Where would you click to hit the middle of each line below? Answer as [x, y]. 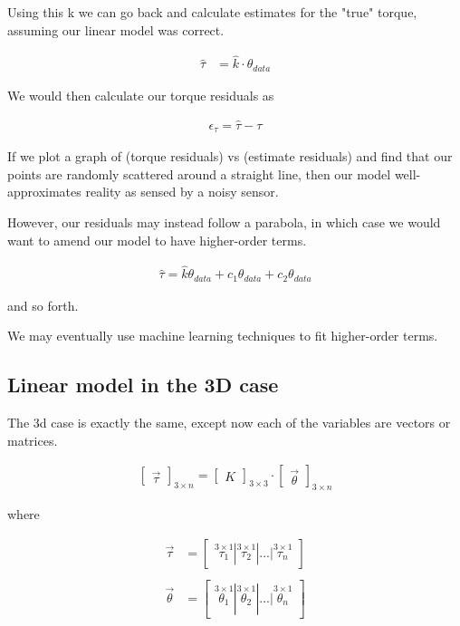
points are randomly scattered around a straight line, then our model [199, 173]
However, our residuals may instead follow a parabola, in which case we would [224, 222]
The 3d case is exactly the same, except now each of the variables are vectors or [229, 423]
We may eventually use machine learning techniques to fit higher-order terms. [223, 336]
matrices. [33, 440]
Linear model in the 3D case [143, 385]
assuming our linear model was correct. [116, 29]
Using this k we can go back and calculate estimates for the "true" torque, [212, 12]
